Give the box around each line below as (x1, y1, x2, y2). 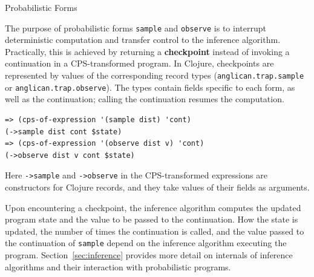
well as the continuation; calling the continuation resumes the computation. (5, 93, 284, 105)
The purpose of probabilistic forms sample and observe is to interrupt (5, 21, 266, 34)
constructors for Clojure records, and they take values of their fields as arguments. (5, 180, 310, 193)
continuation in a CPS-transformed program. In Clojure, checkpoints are (5, 57, 274, 70)
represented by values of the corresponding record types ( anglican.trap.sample (5, 69, 304, 82)
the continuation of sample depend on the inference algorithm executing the (5, 236, 287, 249)
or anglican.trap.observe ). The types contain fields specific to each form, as (5, 80, 295, 93)
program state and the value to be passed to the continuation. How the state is (5, 213, 298, 226)
